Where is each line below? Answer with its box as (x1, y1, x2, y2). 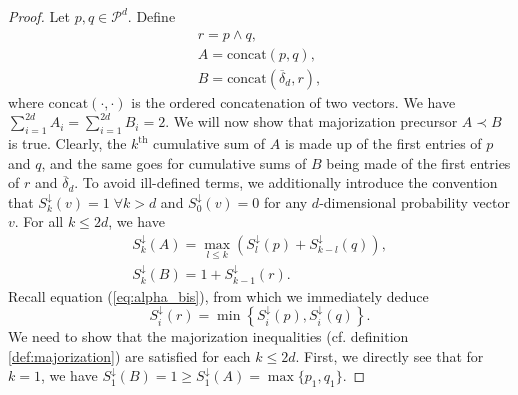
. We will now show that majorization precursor (165, 111, 458, 132)
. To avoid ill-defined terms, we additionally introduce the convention (74, 172, 498, 193)
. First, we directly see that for (295, 345, 484, 366)
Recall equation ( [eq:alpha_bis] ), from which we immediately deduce (8, 285, 429, 306)
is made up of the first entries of (284, 133, 482, 154)
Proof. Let (8, 6, 70, 26)
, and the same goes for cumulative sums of (41, 152, 307, 173)
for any (263, 191, 308, 212)
